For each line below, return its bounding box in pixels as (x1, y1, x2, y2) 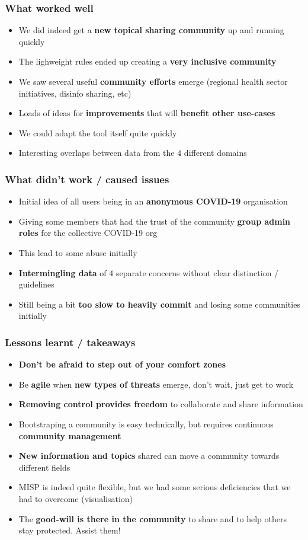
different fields (18, 461, 70, 473)
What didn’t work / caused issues (5, 171, 169, 186)
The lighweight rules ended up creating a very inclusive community (18, 55, 277, 68)
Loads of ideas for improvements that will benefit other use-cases (18, 107, 275, 119)
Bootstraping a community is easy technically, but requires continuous (18, 417, 274, 430)
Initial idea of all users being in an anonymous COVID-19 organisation (18, 195, 288, 207)
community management (18, 429, 121, 442)
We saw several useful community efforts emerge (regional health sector (18, 75, 288, 87)
